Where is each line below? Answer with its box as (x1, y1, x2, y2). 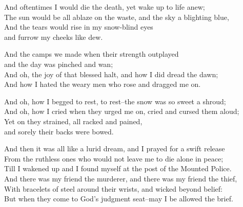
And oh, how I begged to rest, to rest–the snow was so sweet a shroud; (4, 96, 226, 106)
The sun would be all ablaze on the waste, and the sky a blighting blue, (4, 11, 229, 22)
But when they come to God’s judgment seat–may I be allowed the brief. (4, 193, 233, 204)
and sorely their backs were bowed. (4, 126, 114, 136)
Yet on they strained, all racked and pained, (4, 116, 143, 126)
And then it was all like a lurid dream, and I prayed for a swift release (4, 143, 225, 154)
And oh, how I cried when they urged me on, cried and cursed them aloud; (4, 106, 239, 117)
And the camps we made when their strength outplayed (4, 49, 179, 59)
